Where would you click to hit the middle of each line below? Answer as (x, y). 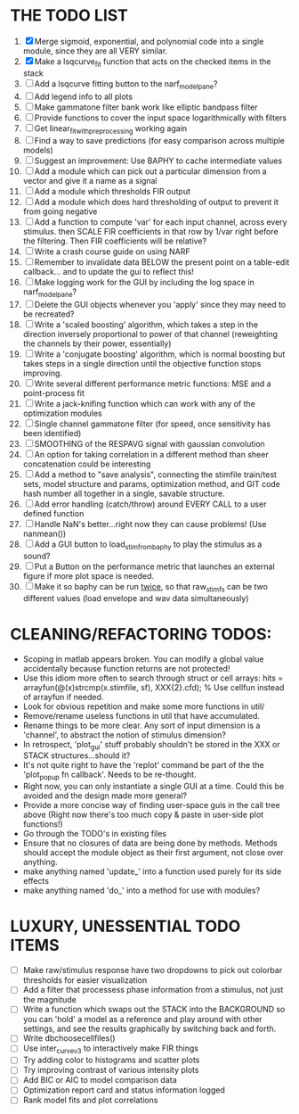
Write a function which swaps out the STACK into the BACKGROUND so (154, 1010)
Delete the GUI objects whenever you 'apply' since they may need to (160, 305)
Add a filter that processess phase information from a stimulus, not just (153, 990)
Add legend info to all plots (83, 96)
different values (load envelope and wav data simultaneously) (136, 598)
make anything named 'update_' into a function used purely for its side (152, 871)
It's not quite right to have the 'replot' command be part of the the (144, 765)
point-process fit (54, 393)
